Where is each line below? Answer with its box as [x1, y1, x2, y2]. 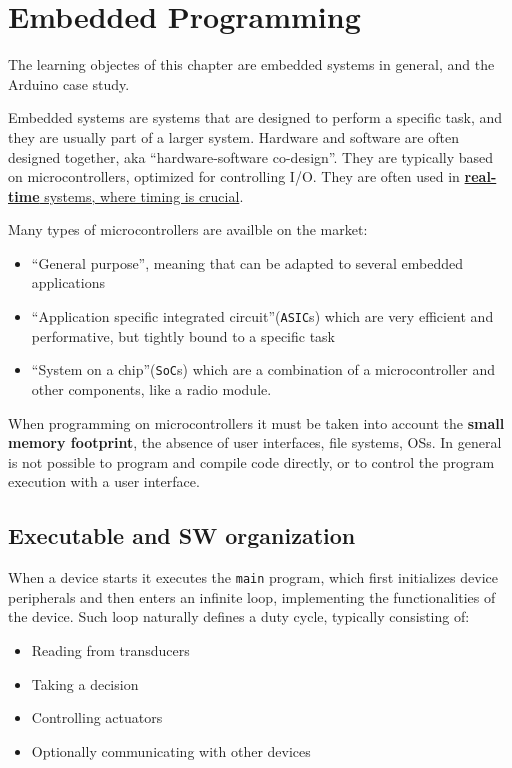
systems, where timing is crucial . [44, 185, 244, 206]
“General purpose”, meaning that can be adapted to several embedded [31, 252, 464, 273]
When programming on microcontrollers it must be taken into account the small [8, 412, 505, 433]
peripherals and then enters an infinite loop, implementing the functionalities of [8, 586, 496, 607]
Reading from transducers [31, 639, 190, 660]
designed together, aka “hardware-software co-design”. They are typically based [8, 146, 494, 167]
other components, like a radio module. [31, 378, 272, 399]
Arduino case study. [8, 73, 130, 94]
